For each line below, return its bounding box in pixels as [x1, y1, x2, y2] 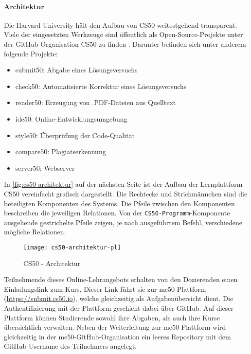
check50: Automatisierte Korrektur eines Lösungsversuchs [15, 81, 187, 91]
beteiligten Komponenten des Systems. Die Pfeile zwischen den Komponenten [4, 198, 235, 208]
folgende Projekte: [4, 48, 58, 58]
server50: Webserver [15, 162, 75, 173]
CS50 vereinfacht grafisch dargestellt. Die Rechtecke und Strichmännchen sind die [4, 188, 248, 198]
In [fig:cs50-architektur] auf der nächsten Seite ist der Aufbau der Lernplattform [4, 179, 243, 189]
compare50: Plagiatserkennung [15, 146, 106, 157]
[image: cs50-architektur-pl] [23, 244, 121, 251]
